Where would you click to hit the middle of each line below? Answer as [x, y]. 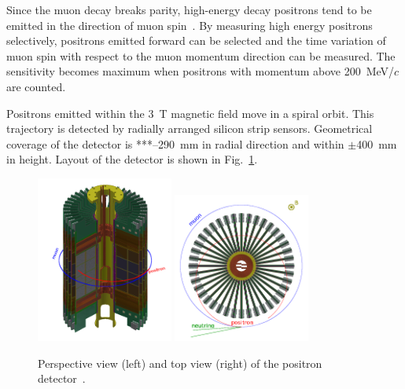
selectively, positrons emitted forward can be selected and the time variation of [196, 40]
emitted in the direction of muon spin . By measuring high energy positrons [190, 25]
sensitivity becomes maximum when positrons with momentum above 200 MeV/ [201, 71]
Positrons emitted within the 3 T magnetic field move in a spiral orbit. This [190, 113]
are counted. [36, 86]
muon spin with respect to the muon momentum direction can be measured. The [201, 55]
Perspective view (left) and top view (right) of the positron [180, 363]
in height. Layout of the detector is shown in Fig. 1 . [132, 159]
